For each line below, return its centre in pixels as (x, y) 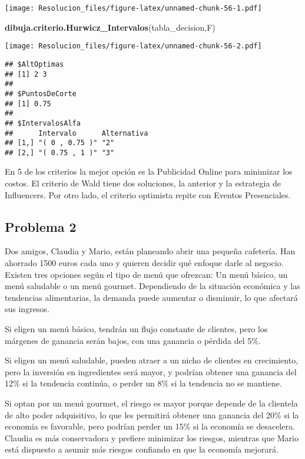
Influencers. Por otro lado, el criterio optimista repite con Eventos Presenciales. (148, 194)
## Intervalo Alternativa (77, 133)
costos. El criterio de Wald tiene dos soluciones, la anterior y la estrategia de (143, 183)
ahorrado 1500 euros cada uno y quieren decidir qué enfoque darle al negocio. (144, 263)
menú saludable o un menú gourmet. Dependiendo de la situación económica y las (152, 286)
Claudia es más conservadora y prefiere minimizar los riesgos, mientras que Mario (152, 437)
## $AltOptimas (34, 64)
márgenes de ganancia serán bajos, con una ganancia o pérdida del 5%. (133, 340)
